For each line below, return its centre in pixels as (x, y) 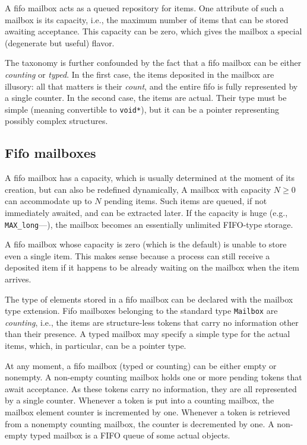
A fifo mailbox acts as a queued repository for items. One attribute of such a (144, 8)
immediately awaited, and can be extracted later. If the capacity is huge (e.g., (146, 212)
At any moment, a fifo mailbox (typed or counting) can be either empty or (141, 365)
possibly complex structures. (56, 121)
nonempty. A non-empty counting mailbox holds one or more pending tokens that (153, 377)
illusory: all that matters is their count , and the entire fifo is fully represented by (151, 86)
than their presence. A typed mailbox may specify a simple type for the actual (148, 334)
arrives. (18, 279)
